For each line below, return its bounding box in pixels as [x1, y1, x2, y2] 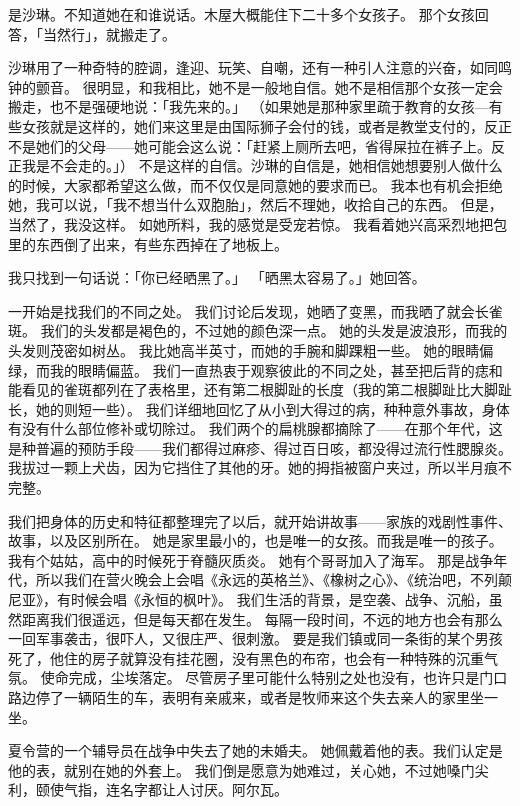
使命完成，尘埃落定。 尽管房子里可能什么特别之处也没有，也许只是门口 [40, 667, 508, 688]
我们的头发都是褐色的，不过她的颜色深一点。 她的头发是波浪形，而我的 [40, 320, 508, 341]
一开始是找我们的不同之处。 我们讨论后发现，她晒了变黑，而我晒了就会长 [8, 300, 489, 321]
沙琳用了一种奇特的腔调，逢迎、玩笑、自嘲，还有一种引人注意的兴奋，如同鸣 [8, 57, 512, 78]
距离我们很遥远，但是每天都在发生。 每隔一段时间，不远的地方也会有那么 [21, 608, 503, 629]
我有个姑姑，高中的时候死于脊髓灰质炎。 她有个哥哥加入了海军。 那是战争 [8, 549, 494, 570]
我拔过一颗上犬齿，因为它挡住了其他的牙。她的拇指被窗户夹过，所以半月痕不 [8, 457, 512, 478]
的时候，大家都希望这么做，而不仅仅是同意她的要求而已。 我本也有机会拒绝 [8, 174, 503, 195]
